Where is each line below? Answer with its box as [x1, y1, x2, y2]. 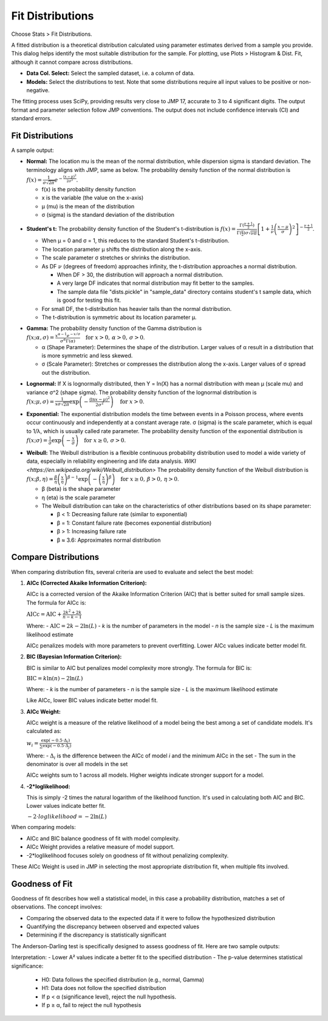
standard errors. [11, 115, 52, 122]
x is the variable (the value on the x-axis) [41, 194, 144, 202]
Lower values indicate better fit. [26, 802, 106, 810]
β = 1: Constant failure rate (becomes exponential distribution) [56, 519, 212, 527]
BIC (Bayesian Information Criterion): [26, 653, 122, 660]
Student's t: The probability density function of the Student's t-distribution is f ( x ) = [26, 225, 236, 232]
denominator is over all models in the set [26, 760, 128, 768]
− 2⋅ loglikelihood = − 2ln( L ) [27, 813, 107, 820]
